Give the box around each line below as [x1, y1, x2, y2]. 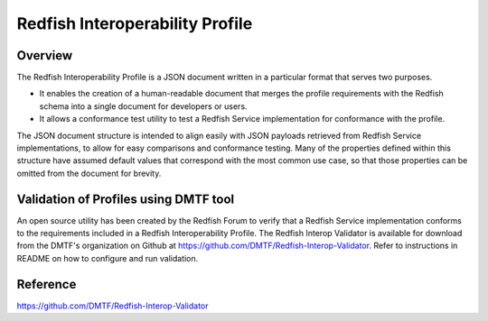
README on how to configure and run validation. [16, 252, 199, 263]
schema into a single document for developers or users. [39, 100, 248, 112]
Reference [16, 276, 77, 292]
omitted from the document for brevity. [16, 168, 162, 179]
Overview [16, 48, 73, 63]
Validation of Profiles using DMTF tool [16, 191, 235, 206]
